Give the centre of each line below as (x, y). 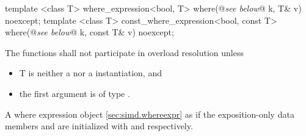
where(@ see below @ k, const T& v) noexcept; (89, 32)
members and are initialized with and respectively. (99, 126)
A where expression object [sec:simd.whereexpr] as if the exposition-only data (150, 114)
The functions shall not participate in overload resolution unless (124, 52)
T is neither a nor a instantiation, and (90, 73)
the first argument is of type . (75, 93)
